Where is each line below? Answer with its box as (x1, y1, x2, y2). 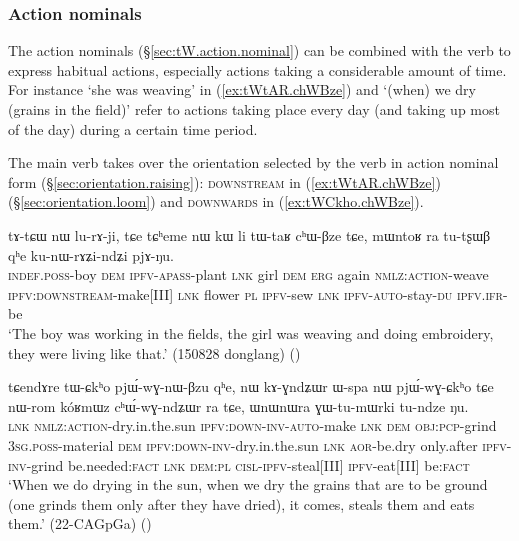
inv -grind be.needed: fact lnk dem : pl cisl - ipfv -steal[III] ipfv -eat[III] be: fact (8, 454, 470, 475)
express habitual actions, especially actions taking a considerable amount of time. (8, 59, 507, 80)
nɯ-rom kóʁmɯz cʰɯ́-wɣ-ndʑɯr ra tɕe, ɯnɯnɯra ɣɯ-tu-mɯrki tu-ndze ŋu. (8, 395, 469, 416)
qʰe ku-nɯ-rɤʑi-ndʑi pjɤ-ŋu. (8, 244, 174, 265)
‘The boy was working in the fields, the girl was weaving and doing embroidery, (8, 322, 494, 343)
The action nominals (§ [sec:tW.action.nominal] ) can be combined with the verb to (8, 40, 511, 61)
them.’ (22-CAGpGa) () (8, 513, 152, 534)
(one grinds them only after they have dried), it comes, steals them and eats (8, 493, 475, 514)
